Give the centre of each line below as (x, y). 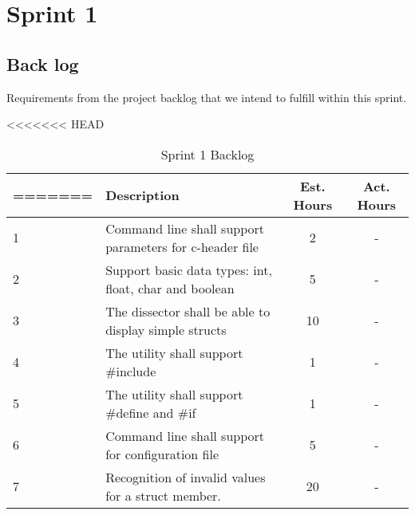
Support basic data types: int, (189, 269)
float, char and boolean (170, 288)
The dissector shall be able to (188, 311)
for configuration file (162, 454)
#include (131, 371)
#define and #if (151, 412)
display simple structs (166, 329)
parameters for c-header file (182, 246)
